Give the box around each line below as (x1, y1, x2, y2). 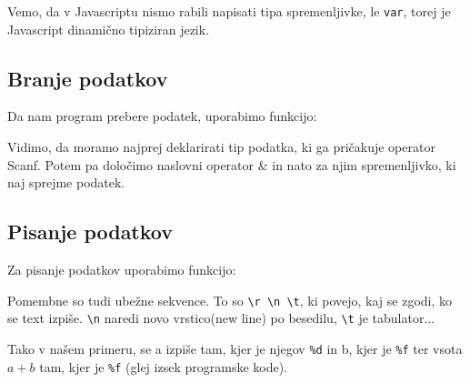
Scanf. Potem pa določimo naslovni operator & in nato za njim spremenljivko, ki (7, 155, 456, 174)
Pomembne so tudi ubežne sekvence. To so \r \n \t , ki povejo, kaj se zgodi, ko (7, 290, 453, 309)
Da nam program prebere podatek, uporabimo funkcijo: (7, 106, 317, 126)
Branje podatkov (7, 64, 168, 92)
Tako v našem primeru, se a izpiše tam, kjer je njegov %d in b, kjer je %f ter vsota (7, 338, 463, 358)
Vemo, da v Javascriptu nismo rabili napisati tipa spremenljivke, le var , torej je (7, 2, 451, 20)
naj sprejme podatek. (7, 173, 125, 192)
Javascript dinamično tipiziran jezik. (7, 19, 210, 38)
